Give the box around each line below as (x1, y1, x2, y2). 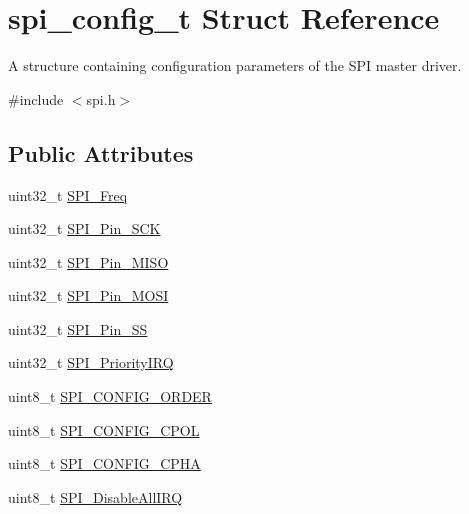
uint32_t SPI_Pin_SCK (8, 218, 161, 239)
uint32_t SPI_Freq (8, 184, 128, 205)
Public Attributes (8, 137, 194, 168)
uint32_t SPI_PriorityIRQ (8, 352, 174, 373)
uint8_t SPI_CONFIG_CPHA (8, 453, 201, 474)
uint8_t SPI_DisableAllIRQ (8, 486, 183, 507)
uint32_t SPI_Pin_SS (8, 318, 148, 339)
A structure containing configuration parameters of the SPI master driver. (8, 55, 462, 76)
